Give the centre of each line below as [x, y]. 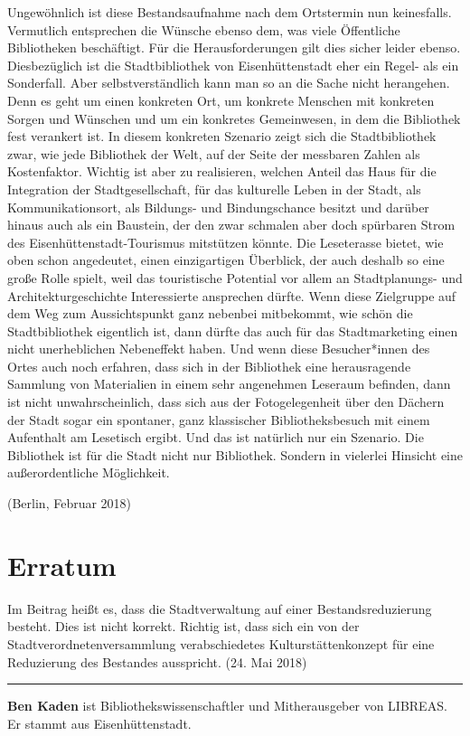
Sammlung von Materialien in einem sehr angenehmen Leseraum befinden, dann [229, 384]
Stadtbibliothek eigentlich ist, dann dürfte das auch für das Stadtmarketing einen [233, 330]
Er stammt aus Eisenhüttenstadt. [99, 723]
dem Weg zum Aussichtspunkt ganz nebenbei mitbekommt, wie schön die [210, 313]
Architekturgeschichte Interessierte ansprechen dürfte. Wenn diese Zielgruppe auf [232, 295]
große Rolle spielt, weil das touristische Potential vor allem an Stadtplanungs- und [235, 277]
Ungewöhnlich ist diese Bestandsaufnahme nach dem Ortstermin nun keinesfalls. [230, 12]
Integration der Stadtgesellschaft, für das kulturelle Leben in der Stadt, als [214, 189]
